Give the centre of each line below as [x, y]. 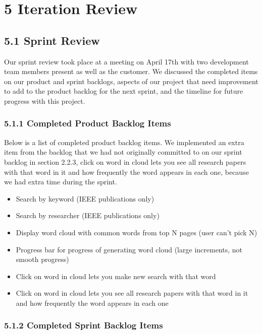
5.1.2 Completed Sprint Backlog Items [84, 325]
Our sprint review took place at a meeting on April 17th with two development [126, 61]
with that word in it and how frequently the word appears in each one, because [126, 172]
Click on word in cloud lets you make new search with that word [116, 276]
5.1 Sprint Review [52, 40]
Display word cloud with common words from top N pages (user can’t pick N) [137, 232]
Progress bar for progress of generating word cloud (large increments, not [129, 249]
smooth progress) [42, 259]
